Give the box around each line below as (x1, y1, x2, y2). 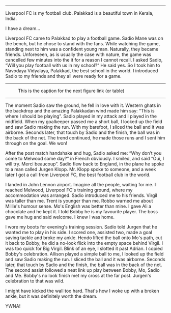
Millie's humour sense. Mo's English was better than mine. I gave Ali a (5, 203, 152, 209)
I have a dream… (5, 25, 41, 31)
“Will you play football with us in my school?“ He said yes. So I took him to (5, 62, 160, 68)
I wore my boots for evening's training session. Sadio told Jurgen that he (5, 224, 158, 230)
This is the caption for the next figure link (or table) (18, 88, 125, 94)
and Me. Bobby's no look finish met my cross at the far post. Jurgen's (5, 273, 152, 278)
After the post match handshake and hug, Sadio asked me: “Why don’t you (5, 150, 162, 156)
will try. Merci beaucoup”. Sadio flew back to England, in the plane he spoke (5, 161, 164, 167)
